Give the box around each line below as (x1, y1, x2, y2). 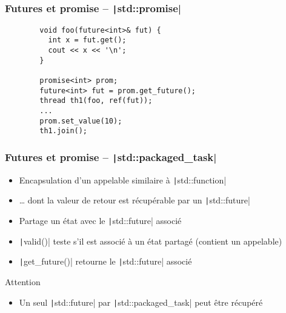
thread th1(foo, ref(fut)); (39, 96, 153, 105)
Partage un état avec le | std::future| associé (19, 214, 182, 227)
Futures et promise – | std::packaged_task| (5, 149, 217, 164)
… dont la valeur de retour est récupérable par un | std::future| (19, 194, 250, 206)
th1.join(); (39, 127, 88, 136)
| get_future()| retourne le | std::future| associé (19, 255, 192, 268)
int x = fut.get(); (48, 36, 127, 45)
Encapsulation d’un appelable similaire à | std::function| (19, 173, 227, 186)
